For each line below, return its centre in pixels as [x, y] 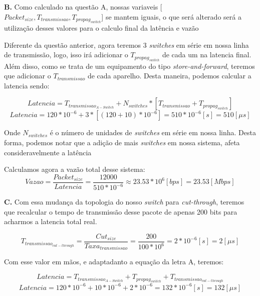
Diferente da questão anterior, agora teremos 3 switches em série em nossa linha [126, 44]
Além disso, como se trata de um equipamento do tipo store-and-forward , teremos [129, 66]
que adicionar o [28, 76]
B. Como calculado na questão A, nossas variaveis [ [83, 7]
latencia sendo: [27, 85]
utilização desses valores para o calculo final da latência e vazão [101, 28]
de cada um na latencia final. [207, 55]
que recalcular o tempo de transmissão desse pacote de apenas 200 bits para [121, 211]
